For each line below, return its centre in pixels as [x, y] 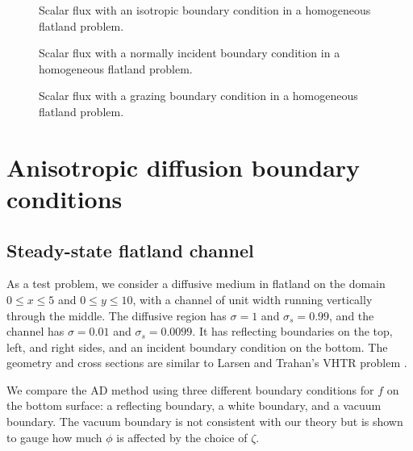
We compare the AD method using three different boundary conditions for [190, 389]
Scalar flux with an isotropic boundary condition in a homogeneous [205, 10]
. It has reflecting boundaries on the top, [292, 331]
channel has [35, 331]
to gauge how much [54, 437]
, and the [352, 315]
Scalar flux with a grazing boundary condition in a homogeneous [198, 96]
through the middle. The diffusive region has [117, 315]
